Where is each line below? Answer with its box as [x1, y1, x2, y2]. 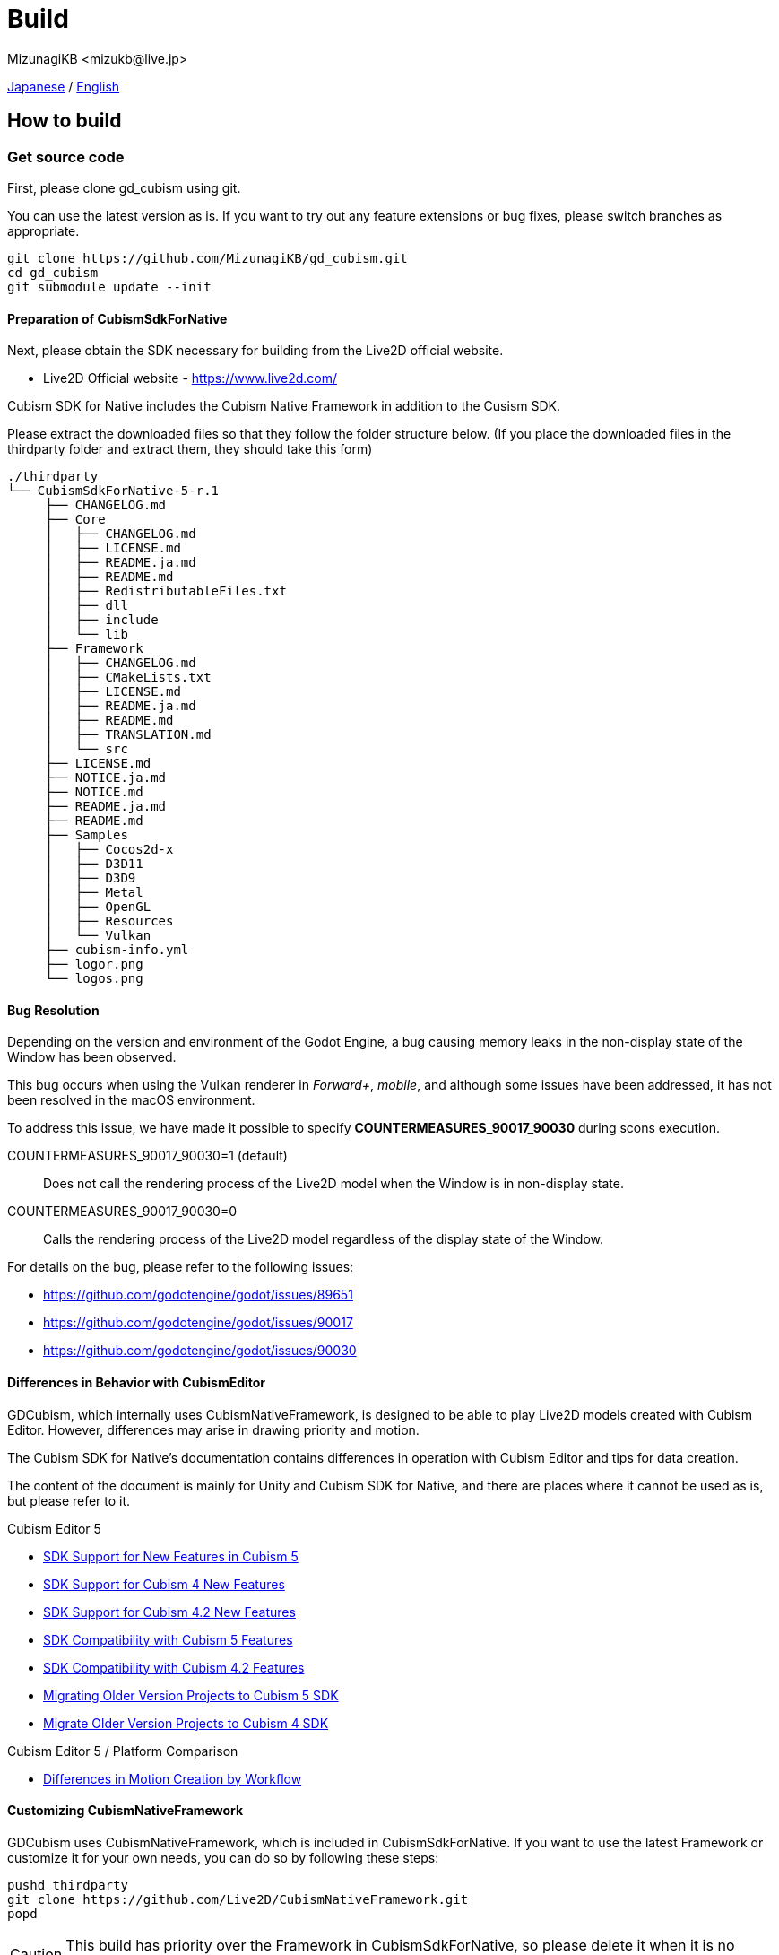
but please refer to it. [7, 1492, 131, 1508]
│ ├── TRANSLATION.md [45, 727, 212, 743]
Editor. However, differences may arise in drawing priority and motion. [7, 1421, 420, 1438]
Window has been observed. [7, 1049, 177, 1065]
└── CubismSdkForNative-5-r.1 [7, 483, 220, 499]
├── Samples [45, 828, 128, 843]
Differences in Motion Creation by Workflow [43, 1770, 302, 1786]
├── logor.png [45, 957, 143, 972]
